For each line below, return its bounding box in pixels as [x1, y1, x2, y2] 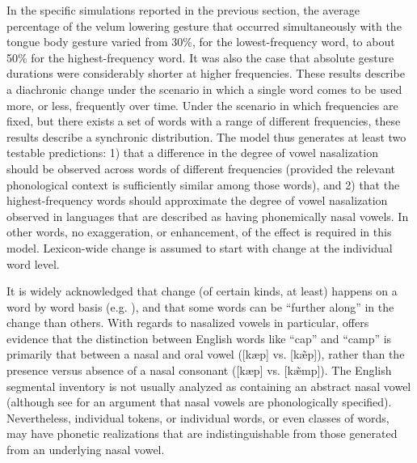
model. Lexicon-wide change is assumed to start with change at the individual [6, 239, 393, 256]
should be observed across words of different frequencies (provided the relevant [6, 159, 395, 176]
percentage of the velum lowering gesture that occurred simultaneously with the [6, 17, 402, 34]
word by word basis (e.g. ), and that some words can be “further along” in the [6, 298, 394, 315]
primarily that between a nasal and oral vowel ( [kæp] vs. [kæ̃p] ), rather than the [6, 346, 405, 363]
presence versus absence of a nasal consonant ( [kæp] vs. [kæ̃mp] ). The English [6, 362, 392, 379]
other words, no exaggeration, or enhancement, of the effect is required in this [6, 223, 392, 240]
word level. [6, 255, 60, 272]
